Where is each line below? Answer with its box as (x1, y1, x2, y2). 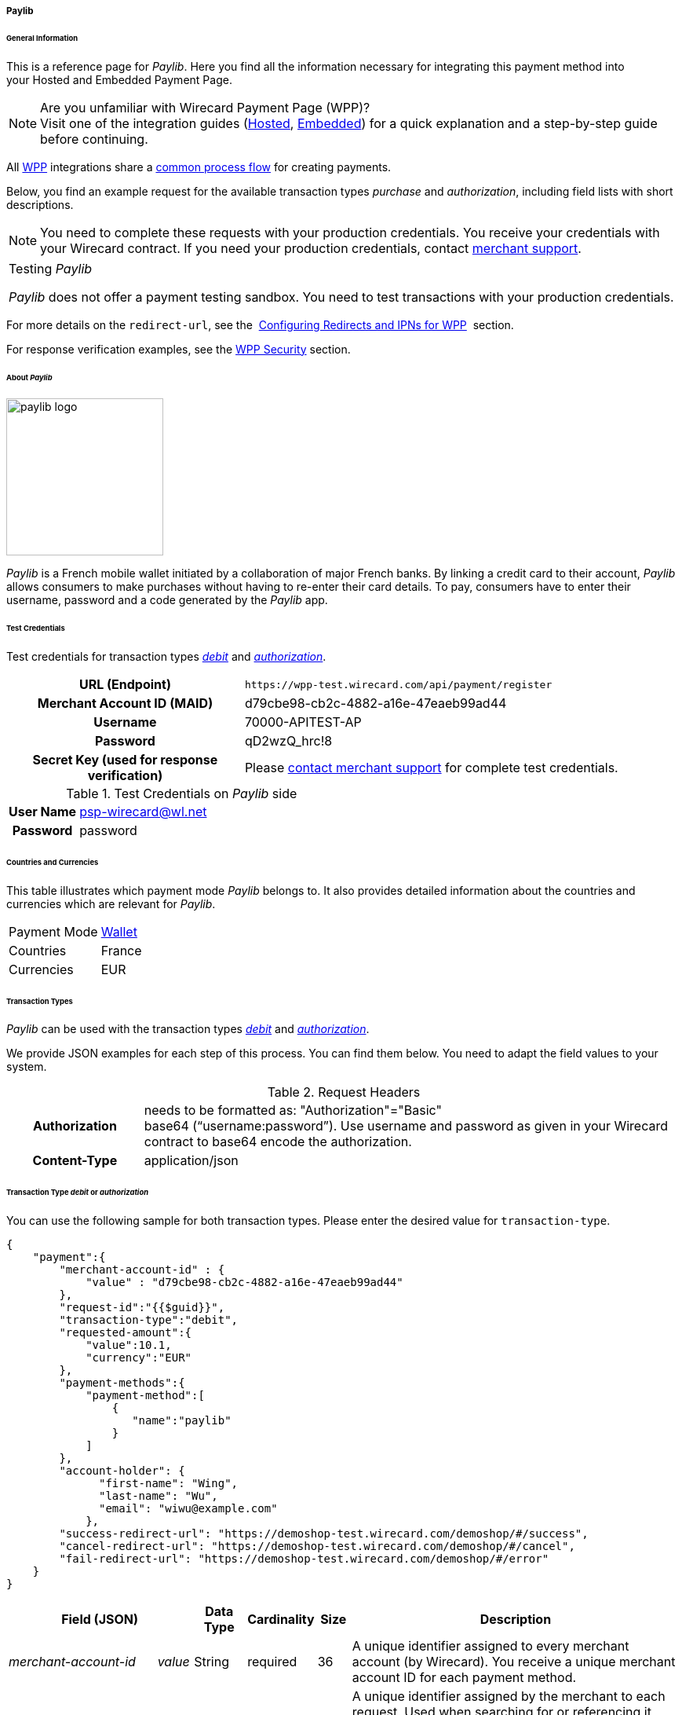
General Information (6, 33, 78, 42)
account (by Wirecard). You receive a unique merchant (352, 1654, 676, 1670)
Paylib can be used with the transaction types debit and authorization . (6, 1022, 370, 1036)
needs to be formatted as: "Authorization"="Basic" (144, 1102, 442, 1119)
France (100, 942, 142, 958)
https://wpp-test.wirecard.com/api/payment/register (244, 678, 553, 691)
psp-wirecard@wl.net (79, 804, 207, 820)
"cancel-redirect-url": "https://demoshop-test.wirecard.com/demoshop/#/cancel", (59, 1540, 575, 1553)
